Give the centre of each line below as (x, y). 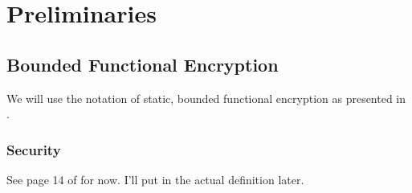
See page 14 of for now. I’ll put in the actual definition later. (155, 179)
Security (34, 149)
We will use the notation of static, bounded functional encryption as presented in (206, 98)
